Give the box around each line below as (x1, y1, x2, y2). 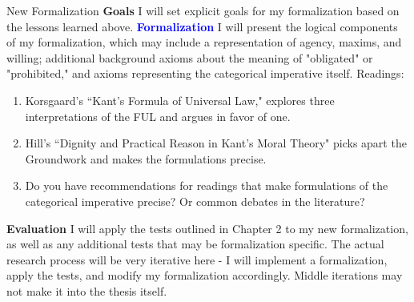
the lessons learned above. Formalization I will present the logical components (6, 18, 398, 34)
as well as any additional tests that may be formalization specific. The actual (6, 236, 384, 252)
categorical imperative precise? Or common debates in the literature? (25, 192, 365, 209)
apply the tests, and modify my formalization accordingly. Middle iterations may (6, 267, 403, 284)
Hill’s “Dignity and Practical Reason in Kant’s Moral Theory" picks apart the (25, 135, 407, 151)
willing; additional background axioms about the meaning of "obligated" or (6, 49, 373, 66)
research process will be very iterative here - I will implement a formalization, (6, 251, 388, 268)
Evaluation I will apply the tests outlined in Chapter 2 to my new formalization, (6, 219, 408, 236)
